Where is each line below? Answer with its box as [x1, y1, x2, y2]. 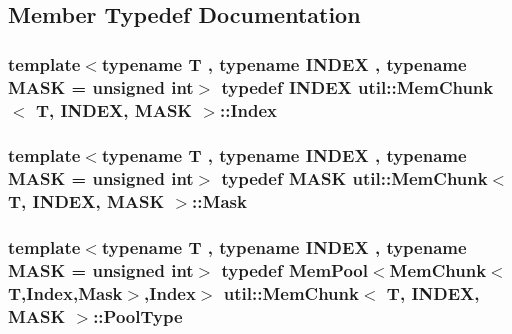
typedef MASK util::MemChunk [221, 166, 488, 191]
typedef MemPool [221, 258, 368, 282]
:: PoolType [93, 303, 183, 328]
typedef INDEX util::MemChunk [221, 74, 494, 99]
